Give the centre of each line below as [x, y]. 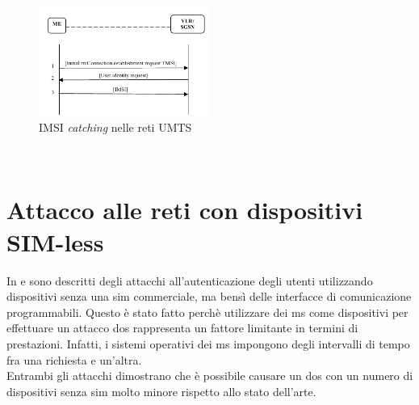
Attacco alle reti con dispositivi [185, 210]
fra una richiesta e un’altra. [74, 359]
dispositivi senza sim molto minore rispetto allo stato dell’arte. [161, 391]
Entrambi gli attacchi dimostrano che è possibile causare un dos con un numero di [210, 375]
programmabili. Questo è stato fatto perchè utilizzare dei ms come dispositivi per [207, 312]
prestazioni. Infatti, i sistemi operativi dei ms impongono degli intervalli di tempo [208, 343]
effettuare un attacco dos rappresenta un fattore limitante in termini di [182, 328]
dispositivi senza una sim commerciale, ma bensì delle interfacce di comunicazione [209, 296]
